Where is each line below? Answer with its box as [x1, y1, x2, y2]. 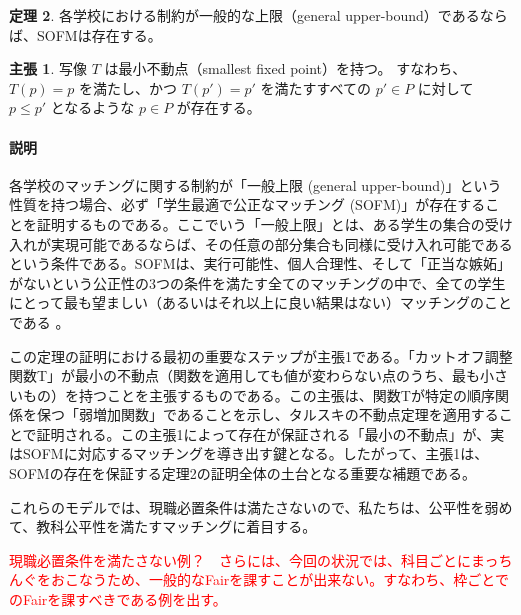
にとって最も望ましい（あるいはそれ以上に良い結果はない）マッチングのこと [9, 292, 512, 313]
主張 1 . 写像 [9, 58, 87, 79]
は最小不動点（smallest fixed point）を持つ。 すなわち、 [104, 58, 467, 79]
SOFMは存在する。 [36, 24, 162, 45]
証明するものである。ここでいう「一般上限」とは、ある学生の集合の [36, 213, 485, 234]
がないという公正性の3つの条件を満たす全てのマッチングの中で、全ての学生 [9, 272, 506, 293]
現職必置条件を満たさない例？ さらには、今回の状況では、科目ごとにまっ [9, 549, 499, 570]
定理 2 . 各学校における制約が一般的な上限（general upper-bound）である [9, 5, 480, 25]
